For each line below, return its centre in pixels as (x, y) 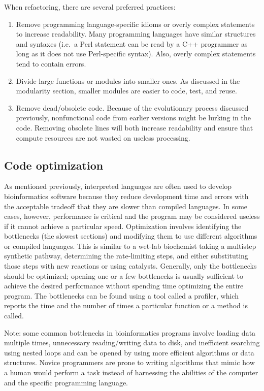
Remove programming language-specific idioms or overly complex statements (135, 24)
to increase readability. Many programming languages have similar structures (136, 34)
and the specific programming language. (66, 382)
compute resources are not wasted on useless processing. (103, 137)
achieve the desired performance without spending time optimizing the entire (124, 286)
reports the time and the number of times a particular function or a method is (126, 305)
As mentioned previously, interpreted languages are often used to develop (118, 186)
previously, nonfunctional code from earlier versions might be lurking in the (133, 118)
